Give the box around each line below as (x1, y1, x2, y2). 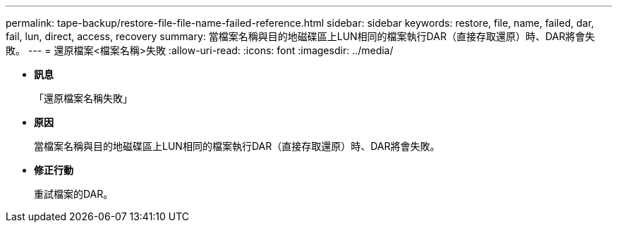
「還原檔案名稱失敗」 (34, 92, 133, 104)
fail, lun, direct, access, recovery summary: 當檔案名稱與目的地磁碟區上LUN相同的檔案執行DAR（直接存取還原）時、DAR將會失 (6, 30, 595, 42)
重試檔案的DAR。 (34, 188, 114, 200)
